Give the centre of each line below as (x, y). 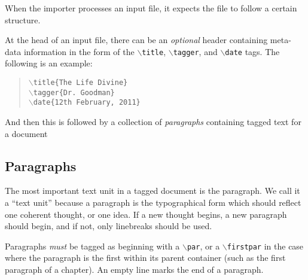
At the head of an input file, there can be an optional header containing (136, 40)
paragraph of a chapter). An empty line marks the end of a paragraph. (134, 270)
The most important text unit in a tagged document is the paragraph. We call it (153, 191)
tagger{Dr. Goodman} (74, 92)
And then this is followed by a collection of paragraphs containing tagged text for (153, 121)
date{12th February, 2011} (87, 103)
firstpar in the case (265, 246)
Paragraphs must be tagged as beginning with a (92, 246)
